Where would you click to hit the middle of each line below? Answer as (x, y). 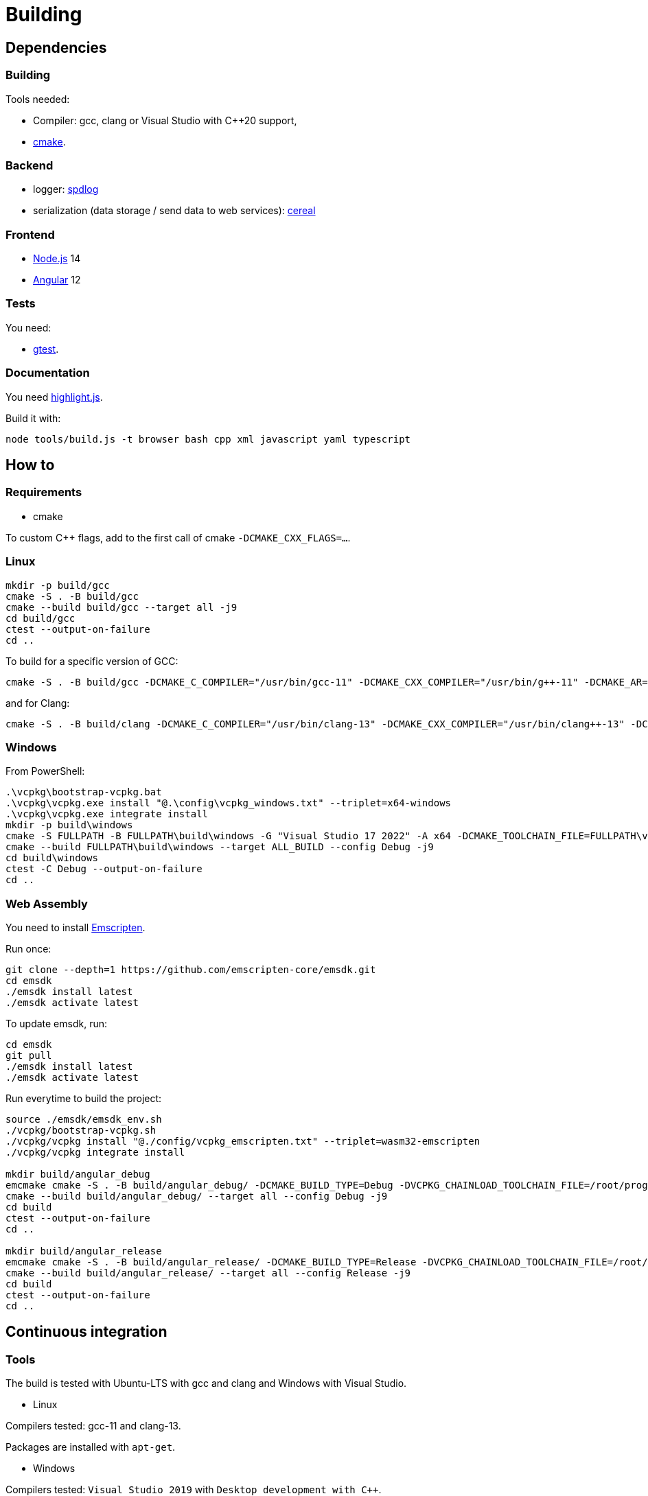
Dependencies (56, 47)
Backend (30, 165)
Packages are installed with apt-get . (91, 1447)
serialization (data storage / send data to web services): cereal (174, 211)
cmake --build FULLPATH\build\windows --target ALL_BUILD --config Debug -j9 (220, 847)
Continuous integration (86, 1332)
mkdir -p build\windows (69, 825)
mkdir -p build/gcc (58, 585)
